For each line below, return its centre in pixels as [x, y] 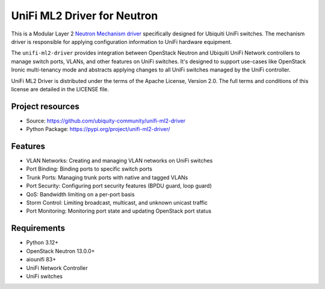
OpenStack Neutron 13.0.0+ [60, 251]
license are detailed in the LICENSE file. [60, 89]
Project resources [45, 106]
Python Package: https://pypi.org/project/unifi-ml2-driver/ [98, 129]
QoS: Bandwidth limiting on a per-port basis [80, 194]
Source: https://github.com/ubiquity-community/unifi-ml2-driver [106, 121]
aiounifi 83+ [41, 260]
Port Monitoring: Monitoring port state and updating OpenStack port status [119, 211]
